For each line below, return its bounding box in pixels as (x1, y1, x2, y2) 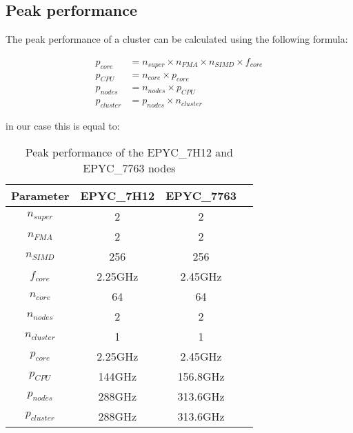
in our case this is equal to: (6, 119, 120, 133)
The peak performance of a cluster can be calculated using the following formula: (6, 32, 348, 46)
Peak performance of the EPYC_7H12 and (25, 143, 234, 160)
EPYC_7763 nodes (83, 159, 176, 176)
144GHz (98, 367, 137, 384)
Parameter (11, 187, 70, 203)
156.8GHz (177, 367, 225, 384)
